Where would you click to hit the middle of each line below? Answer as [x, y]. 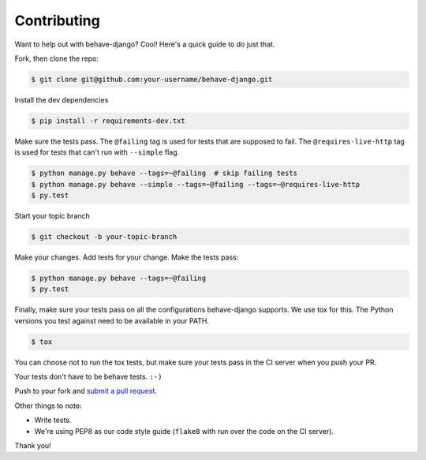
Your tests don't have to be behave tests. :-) [88, 377]
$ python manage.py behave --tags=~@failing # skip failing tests [164, 173]
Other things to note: [48, 406]
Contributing [57, 21]
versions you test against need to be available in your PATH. [112, 320]
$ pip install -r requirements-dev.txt [108, 121]
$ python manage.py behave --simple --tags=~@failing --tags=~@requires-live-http [196, 184]
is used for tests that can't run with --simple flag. [97, 152]
